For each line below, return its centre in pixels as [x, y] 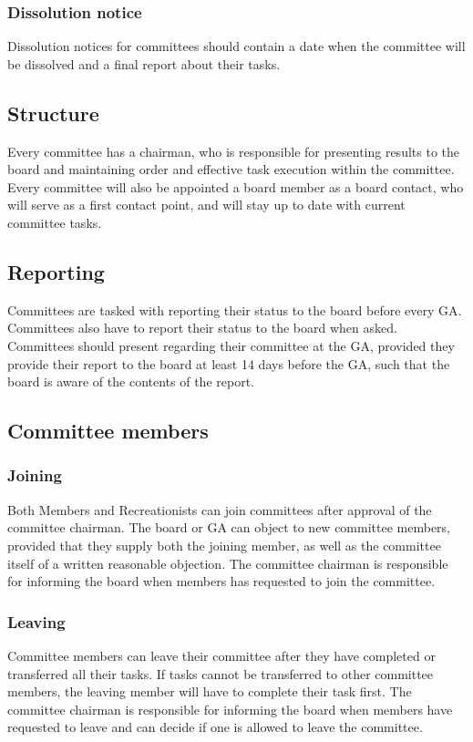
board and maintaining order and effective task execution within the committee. [231, 169]
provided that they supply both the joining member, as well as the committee [224, 545]
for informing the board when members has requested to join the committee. [221, 581]
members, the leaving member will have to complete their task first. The [210, 691]
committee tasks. [55, 222]
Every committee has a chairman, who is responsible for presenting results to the [233, 151]
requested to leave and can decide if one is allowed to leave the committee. [215, 727]
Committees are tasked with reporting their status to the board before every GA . [235, 309]
